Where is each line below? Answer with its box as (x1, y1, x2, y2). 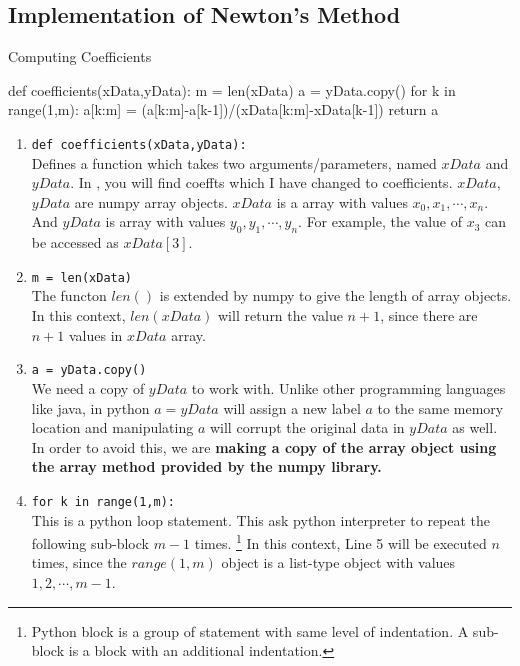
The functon (31, 285, 107, 306)
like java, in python (31, 397, 150, 418)
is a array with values (276, 191, 408, 212)
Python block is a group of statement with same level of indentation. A (31, 620, 469, 641)
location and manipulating (31, 417, 194, 438)
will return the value (218, 305, 343, 326)
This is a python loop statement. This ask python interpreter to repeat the (31, 509, 491, 530)
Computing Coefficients (8, 46, 152, 67)
